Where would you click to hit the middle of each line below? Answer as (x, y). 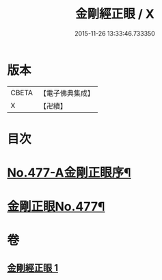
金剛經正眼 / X (115, 14)
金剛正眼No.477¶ (56, 207)
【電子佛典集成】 (67, 93)
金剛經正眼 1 (33, 268)
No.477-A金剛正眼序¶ (69, 173)
